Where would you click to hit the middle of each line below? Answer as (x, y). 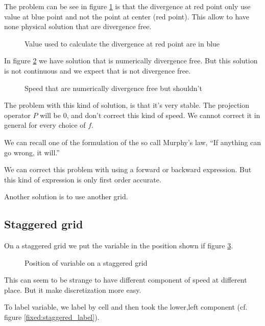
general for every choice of (45, 125)
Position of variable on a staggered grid (86, 262)
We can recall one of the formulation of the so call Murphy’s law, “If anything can (133, 142)
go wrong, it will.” (32, 152)
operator (17, 115)
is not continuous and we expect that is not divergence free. (98, 70)
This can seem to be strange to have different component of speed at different (126, 280)
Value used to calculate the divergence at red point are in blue (122, 43)
